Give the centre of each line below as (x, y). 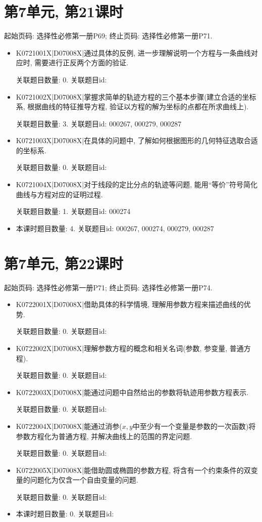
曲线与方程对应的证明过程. (59, 194)
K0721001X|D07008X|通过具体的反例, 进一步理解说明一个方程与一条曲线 (133, 52)
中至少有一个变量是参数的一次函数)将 (194, 426)
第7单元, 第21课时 (64, 11)
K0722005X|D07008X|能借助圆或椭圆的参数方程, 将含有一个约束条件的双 (133, 470)
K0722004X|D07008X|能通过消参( (69, 426)
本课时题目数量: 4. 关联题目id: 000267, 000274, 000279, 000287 (115, 228)
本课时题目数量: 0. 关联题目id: (65, 514)
